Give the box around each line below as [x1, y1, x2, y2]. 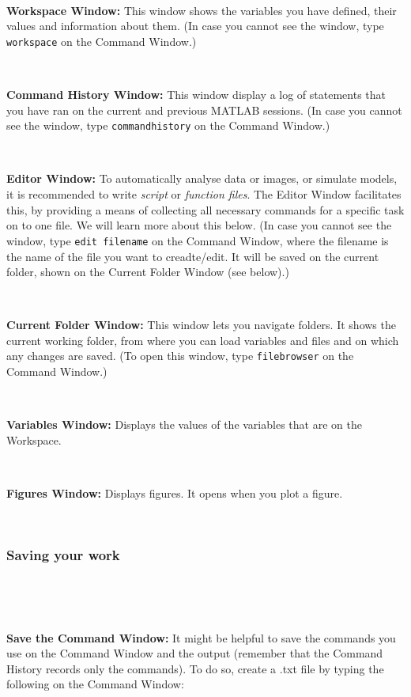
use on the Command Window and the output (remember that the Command [6, 645, 383, 661]
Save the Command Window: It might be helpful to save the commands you [6, 629, 396, 646]
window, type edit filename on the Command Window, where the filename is [6, 232, 389, 248]
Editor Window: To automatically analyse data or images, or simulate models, [6, 170, 398, 187]
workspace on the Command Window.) [6, 32, 197, 49]
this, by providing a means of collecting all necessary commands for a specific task [6, 201, 405, 218]
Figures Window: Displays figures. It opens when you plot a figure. [6, 485, 343, 502]
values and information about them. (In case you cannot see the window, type [6, 17, 384, 34]
